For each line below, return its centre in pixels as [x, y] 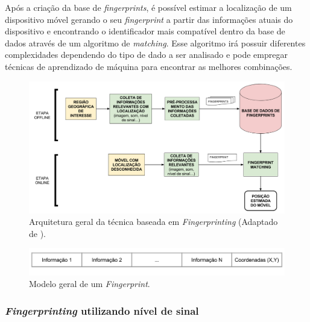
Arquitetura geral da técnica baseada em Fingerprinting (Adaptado [153, 222]
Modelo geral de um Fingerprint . [90, 284]
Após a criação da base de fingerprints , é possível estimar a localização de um [148, 7]
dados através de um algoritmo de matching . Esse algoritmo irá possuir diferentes [155, 43]
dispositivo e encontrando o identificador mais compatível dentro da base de [145, 31]
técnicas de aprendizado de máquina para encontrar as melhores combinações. [149, 66]
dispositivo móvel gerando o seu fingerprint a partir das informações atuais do [149, 19]
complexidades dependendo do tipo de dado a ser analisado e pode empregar [146, 55]
